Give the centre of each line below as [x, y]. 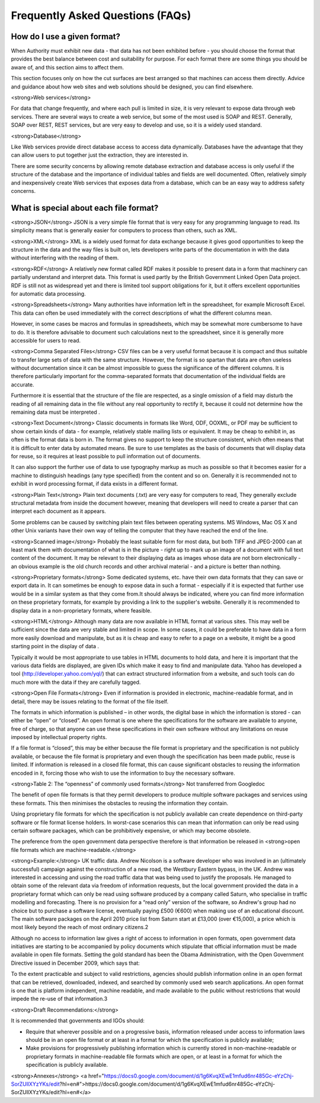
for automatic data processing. [48, 293]
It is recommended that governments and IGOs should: [78, 1020]
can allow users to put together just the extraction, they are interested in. [100, 155]
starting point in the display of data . [55, 646]
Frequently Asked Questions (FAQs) [101, 15]
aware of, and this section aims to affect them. [68, 67]
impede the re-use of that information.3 [59, 999]
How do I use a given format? [66, 37]
